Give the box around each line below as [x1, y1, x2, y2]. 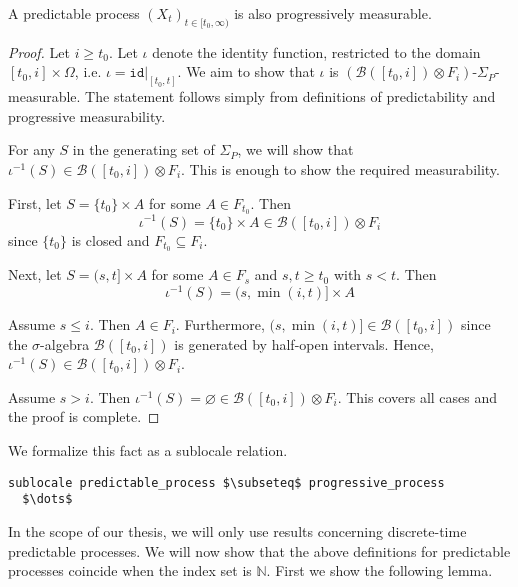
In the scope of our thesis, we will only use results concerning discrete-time [8, 520, 467, 541]
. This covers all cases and [337, 386, 498, 407]
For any [8, 139, 55, 160]
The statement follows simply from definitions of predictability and [85, 86, 496, 107]
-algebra [40, 333, 90, 354]
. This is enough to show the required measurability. [181, 159, 500, 180]
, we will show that [237, 139, 354, 160]
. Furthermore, [175, 314, 265, 335]
